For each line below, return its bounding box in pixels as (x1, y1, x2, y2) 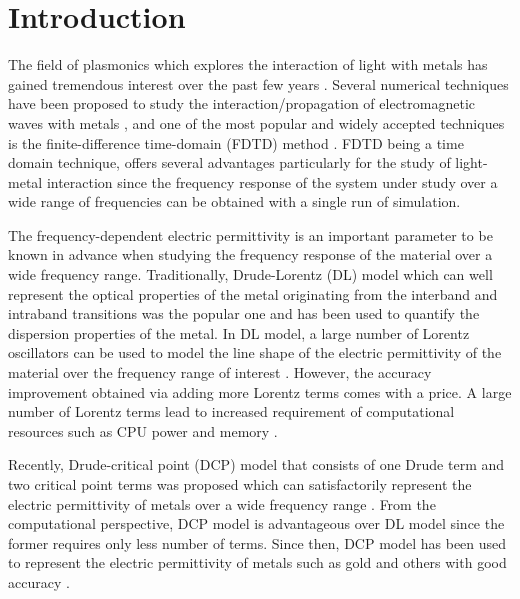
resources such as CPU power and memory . (8, 420, 278, 441)
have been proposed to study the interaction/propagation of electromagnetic (8, 93, 475, 114)
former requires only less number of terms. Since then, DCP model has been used (8, 532, 507, 553)
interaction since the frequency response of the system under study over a (46, 171, 498, 192)
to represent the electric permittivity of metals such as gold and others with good (8, 552, 507, 573)
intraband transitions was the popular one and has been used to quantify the (8, 303, 480, 324)
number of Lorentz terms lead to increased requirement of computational (8, 401, 455, 422)
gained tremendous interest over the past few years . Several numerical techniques (8, 73, 509, 94)
